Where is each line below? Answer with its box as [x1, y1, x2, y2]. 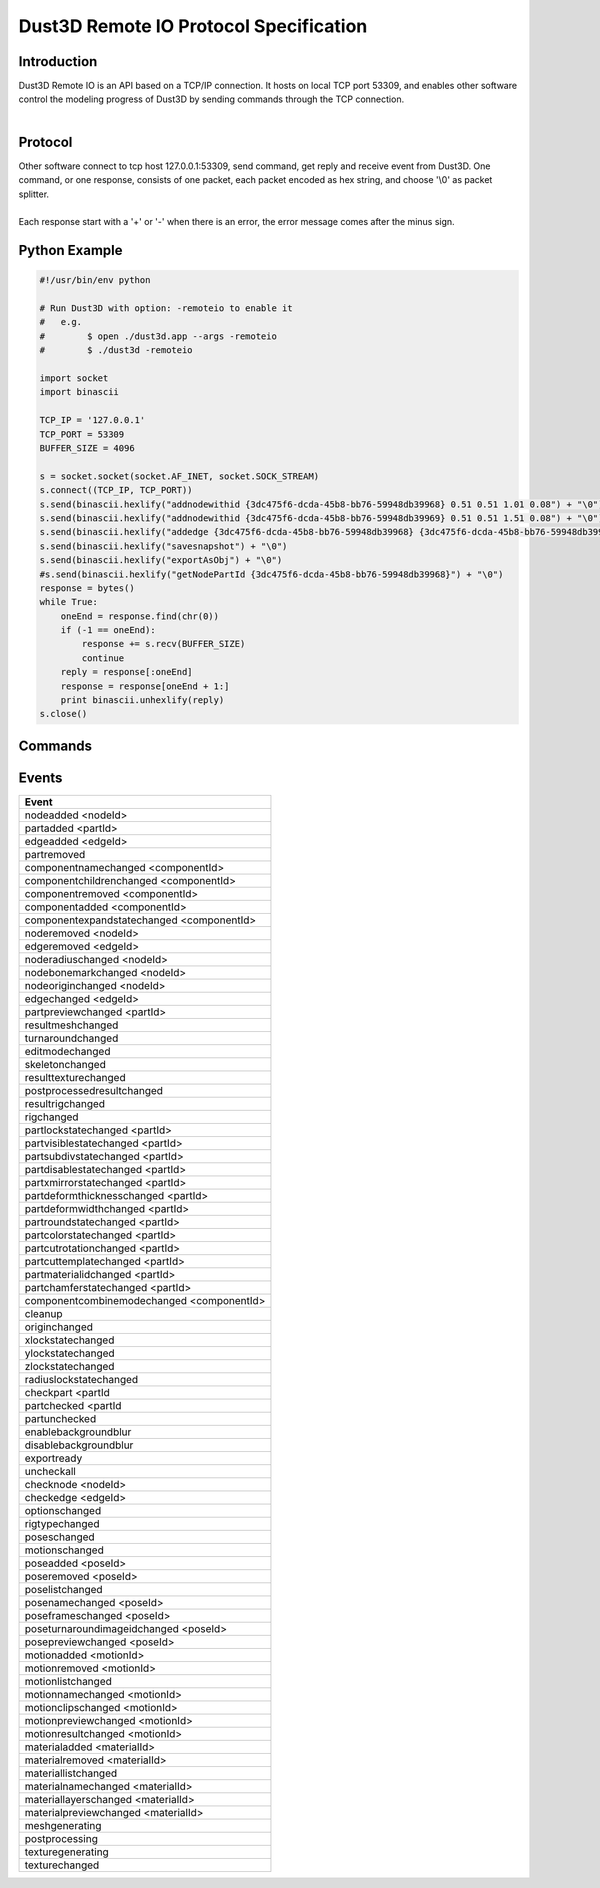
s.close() [39, 708, 88, 720]
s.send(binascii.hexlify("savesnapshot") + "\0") [39, 540, 288, 552]
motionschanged [24, 1543, 104, 1557]
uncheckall [24, 1464, 77, 1478]
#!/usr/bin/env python [39, 275, 151, 286]
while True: [39, 596, 99, 608]
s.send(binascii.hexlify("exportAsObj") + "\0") [39, 555, 283, 566]
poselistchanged [24, 1582, 104, 1596]
